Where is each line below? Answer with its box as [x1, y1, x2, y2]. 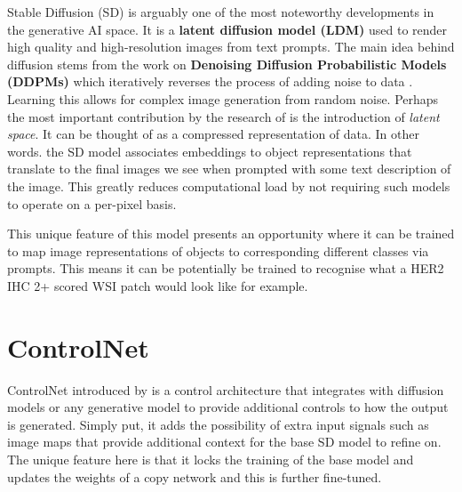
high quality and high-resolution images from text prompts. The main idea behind [7, 37, 455, 56]
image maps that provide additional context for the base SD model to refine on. [7, 432, 442, 451]
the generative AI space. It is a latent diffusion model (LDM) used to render [7, 20, 448, 38]
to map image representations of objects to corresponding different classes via [7, 241, 429, 260]
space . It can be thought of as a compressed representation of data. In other [7, 125, 420, 143]
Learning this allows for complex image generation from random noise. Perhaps [7, 89, 439, 108]
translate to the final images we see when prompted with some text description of [7, 159, 451, 178]
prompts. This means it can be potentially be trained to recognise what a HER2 [7, 259, 444, 278]
